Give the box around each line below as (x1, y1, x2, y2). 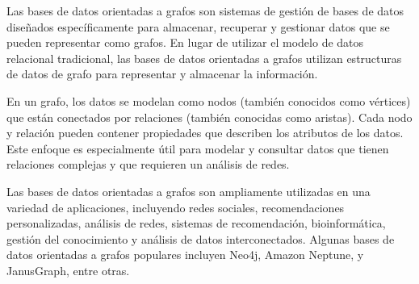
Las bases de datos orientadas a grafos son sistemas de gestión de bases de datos (6, 2, 404, 19)
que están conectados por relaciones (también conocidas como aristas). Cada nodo (6, 108, 413, 125)
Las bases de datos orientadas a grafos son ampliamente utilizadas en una (6, 182, 371, 199)
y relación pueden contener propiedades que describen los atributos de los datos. (6, 124, 404, 141)
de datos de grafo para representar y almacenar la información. (6, 65, 318, 82)
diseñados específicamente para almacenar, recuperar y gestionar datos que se (6, 18, 390, 35)
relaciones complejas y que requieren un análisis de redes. (6, 156, 290, 173)
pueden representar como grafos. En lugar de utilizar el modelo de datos (6, 34, 364, 51)
